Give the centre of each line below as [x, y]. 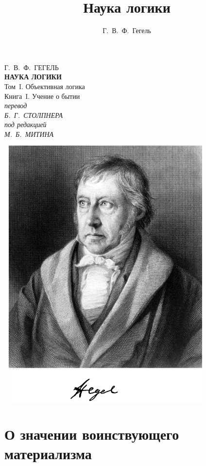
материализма [48, 453]
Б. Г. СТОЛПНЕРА [34, 115]
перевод [16, 105]
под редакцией [26, 124]
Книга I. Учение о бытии [42, 96]
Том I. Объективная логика [45, 86]
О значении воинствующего [92, 434]
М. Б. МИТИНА [29, 134]
